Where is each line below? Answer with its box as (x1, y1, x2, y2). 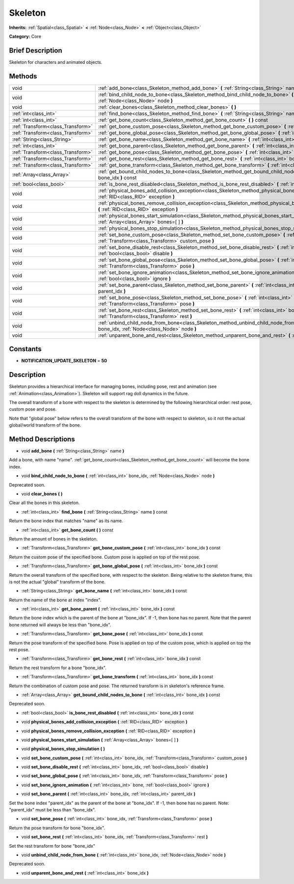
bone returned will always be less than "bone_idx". (9, 621, 111, 628)
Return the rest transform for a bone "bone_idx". (9, 665, 107, 670)
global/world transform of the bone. (9, 422, 81, 428)
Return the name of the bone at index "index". (9, 597, 101, 603)
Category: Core (9, 33, 42, 39)
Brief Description (9, 46, 62, 54)
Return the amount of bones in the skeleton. (9, 536, 98, 542)
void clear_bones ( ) (21, 491, 63, 497)
